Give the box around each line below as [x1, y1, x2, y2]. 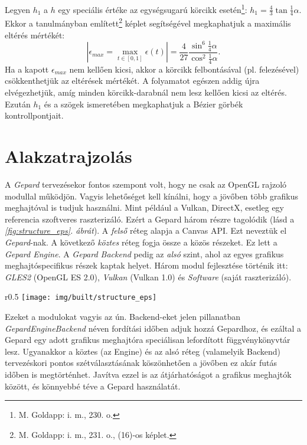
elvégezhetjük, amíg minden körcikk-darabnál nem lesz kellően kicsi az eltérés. [5, 86, 287, 99]
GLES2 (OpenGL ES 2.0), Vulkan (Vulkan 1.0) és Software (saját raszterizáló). [5, 270, 292, 283]
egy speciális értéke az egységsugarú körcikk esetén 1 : [58, 2, 247, 15]
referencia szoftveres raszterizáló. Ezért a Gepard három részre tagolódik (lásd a [5, 212, 295, 225]
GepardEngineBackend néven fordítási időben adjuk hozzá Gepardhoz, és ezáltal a [5, 322, 302, 334]
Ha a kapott [5, 63, 49, 75]
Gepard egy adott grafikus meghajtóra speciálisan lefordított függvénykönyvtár [5, 333, 290, 346]
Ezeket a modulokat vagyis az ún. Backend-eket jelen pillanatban [5, 310, 241, 322]
